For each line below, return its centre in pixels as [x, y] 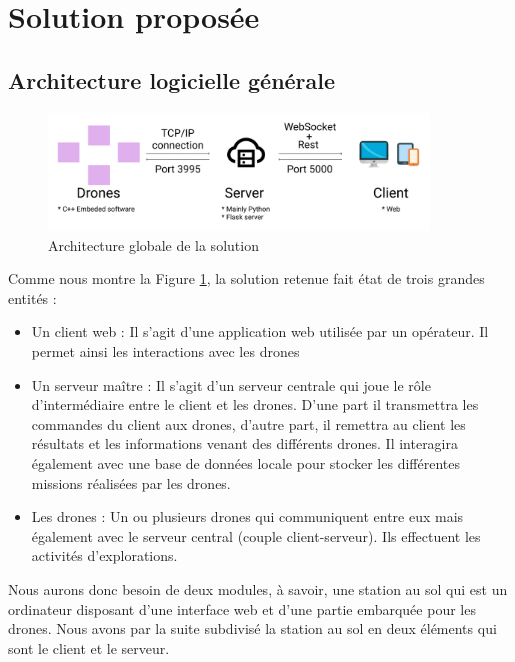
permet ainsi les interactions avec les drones [165, 351]
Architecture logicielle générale [172, 79]
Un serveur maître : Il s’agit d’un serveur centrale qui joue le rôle [231, 384]
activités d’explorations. [104, 555]
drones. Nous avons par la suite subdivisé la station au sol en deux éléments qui [252, 628]
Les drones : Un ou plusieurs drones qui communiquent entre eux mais [247, 516]
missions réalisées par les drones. [131, 482]
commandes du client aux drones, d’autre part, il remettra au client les [248, 423]
